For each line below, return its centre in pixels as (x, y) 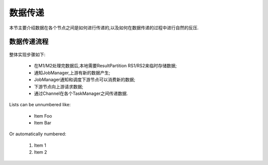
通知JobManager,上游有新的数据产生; (72, 73)
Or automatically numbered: (38, 134)
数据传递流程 (29, 42)
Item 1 (40, 145)
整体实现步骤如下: (27, 54)
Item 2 (40, 152)
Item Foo (43, 116)
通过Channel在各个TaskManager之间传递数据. (81, 93)
